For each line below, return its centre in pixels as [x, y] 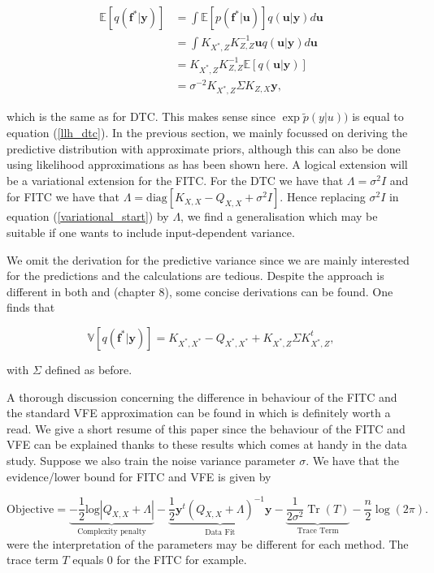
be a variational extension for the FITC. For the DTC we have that [175, 180]
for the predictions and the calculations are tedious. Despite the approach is [195, 276]
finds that [31, 307]
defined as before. [89, 369]
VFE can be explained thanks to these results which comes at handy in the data [207, 444]
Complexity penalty [112, 532]
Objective [30, 509]
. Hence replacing [323, 197]
